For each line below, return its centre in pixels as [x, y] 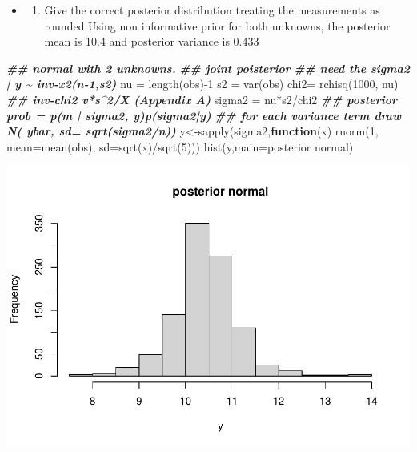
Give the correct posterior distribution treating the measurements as [212, 10]
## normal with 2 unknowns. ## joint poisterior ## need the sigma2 [208, 68]
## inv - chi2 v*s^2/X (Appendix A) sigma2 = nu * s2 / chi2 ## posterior [202, 99]
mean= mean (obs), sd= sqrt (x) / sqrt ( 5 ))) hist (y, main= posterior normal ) [180, 146]
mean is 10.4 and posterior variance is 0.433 [152, 41]
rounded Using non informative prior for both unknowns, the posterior [217, 25]
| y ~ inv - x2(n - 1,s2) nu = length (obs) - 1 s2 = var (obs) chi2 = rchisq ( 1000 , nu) [202, 84]
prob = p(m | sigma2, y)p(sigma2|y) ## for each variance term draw [204, 115]
